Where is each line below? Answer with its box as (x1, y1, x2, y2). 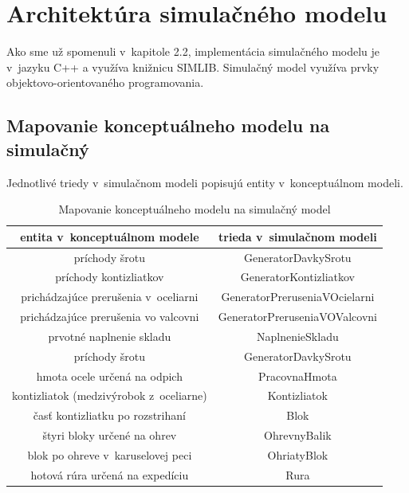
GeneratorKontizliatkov (240, 268, 356, 285)
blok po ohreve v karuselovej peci (27, 446, 192, 463)
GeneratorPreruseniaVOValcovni (218, 308, 377, 325)
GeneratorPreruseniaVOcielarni (221, 288, 375, 305)
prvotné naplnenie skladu (48, 327, 171, 344)
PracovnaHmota (258, 367, 337, 384)
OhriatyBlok (267, 446, 328, 463)
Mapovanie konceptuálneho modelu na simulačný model (58, 201, 331, 217)
